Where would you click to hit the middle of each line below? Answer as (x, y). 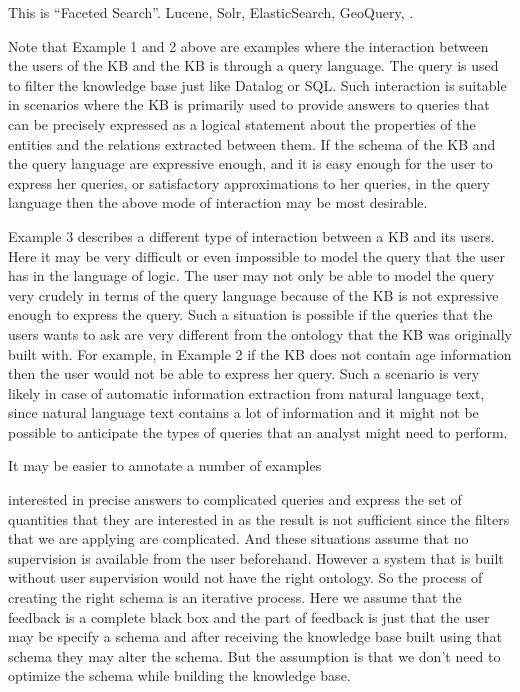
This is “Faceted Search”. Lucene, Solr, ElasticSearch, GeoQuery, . (211, 12)
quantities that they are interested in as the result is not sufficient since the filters (259, 518)
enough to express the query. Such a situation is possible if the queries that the (250, 314)
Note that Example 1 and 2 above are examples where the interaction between (248, 45)
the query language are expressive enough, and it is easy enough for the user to (250, 163)
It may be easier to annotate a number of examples (165, 465)
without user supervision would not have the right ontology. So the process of (245, 577)
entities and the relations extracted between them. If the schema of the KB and (252, 143)
